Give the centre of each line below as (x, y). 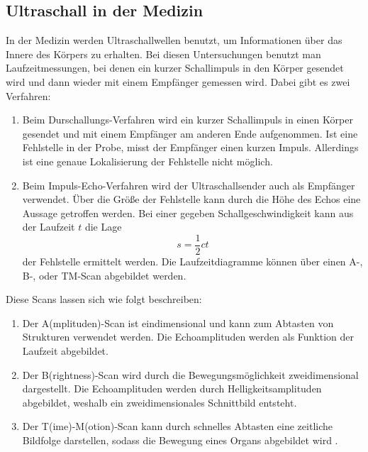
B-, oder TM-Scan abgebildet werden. (104, 275)
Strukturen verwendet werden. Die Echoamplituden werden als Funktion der (188, 337)
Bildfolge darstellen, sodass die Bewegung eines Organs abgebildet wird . (180, 440)
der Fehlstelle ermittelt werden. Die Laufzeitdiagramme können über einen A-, (193, 261)
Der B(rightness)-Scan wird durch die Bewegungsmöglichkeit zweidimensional (190, 374)
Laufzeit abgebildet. (65, 350)
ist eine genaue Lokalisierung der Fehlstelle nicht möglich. (147, 161)
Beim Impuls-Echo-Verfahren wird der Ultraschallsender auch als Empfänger (189, 185)
